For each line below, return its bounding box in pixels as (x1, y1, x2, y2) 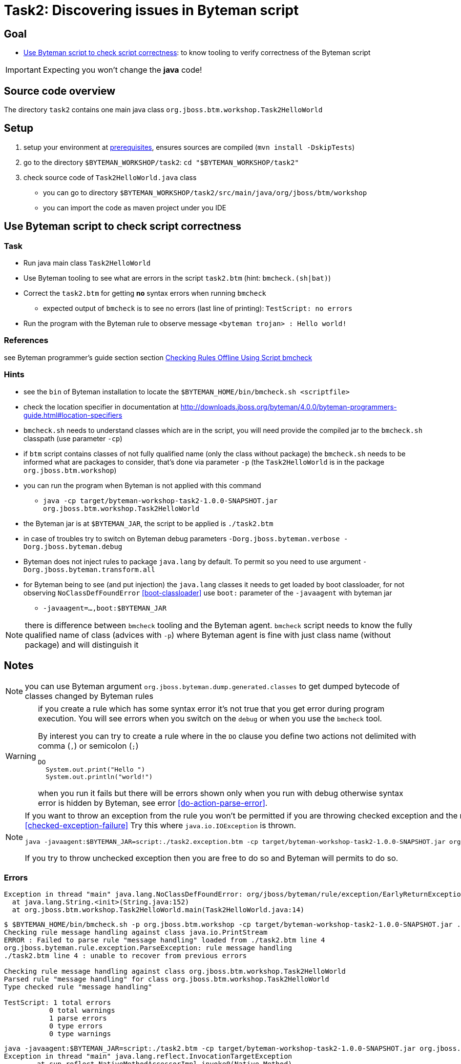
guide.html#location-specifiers (23, 410, 123, 419)
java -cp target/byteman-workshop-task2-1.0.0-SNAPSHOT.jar (43, 496, 278, 505)
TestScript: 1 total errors (4, 999, 111, 1007)
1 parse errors (49, 1014, 107, 1023)
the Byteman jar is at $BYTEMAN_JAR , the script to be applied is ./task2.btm (23, 519, 273, 528)
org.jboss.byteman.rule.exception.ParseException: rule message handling (4, 944, 293, 952)
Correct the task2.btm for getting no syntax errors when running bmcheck (23, 289, 267, 298)
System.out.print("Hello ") (45, 766, 145, 774)
